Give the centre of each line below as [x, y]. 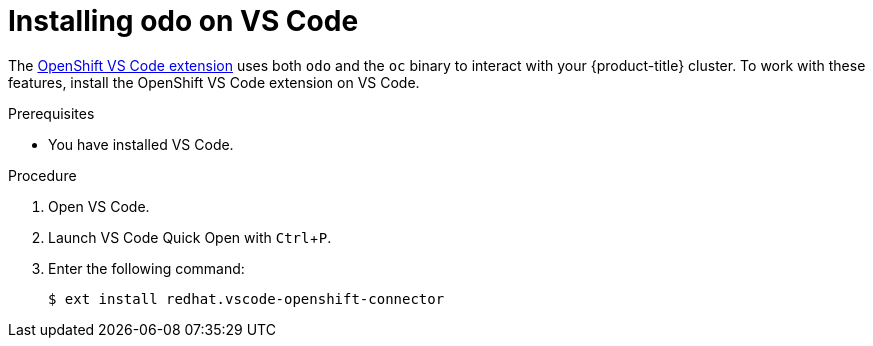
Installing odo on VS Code [183, 21]
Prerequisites [51, 113]
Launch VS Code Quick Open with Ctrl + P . [190, 237]
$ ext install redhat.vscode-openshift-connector [246, 298]
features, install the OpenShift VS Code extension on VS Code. [214, 82]
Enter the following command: [146, 268]
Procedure [42, 175]
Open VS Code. [99, 206]
